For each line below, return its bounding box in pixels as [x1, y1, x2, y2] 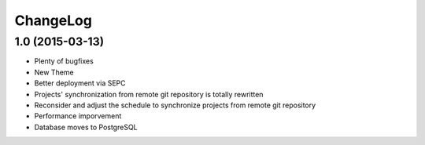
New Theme [34, 67, 74, 77]
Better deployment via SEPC [34, 78, 126, 88]
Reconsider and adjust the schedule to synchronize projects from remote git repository [34, 100, 316, 110]
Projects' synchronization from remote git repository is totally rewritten [34, 89, 264, 99]
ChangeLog [14, 12, 92, 29]
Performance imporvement [34, 111, 122, 121]
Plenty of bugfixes [34, 56, 94, 66]
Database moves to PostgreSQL [34, 122, 138, 132]
